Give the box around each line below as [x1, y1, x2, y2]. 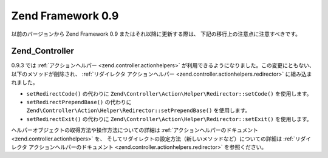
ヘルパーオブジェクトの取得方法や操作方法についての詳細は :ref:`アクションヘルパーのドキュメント [11, 127, 258, 134]
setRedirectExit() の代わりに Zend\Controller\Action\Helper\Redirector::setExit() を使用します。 [26, 115, 312, 122]
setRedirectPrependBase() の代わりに [26, 99, 132, 106]
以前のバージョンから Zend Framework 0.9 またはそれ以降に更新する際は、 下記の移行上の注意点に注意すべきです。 [11, 30, 301, 38]
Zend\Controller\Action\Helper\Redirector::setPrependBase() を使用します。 [26, 107, 251, 114]
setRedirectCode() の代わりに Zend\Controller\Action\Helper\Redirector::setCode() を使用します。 [26, 90, 312, 97]
